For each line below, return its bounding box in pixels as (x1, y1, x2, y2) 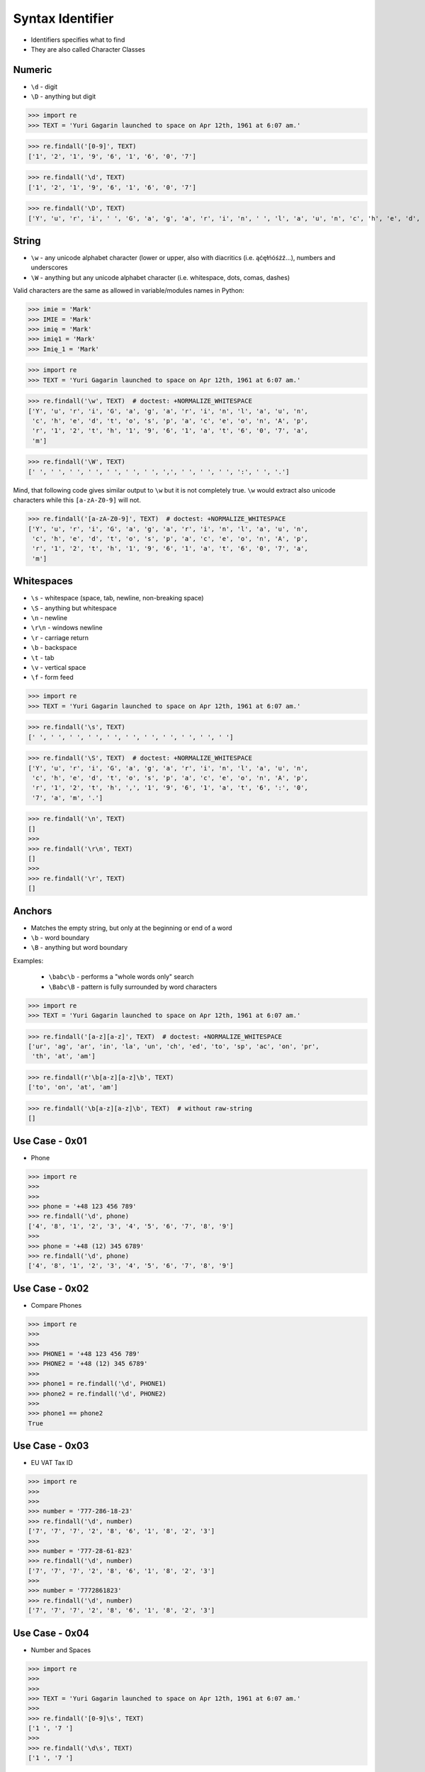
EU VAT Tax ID (30, 1459, 74, 1467)
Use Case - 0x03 (13, 1440, 89, 1452)
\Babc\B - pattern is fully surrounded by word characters (48, 982, 217, 991)
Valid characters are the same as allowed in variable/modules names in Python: (13, 286, 244, 295)
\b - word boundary (30, 933, 90, 942)
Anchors (13, 904, 52, 917)
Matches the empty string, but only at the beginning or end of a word (30, 924, 233, 932)
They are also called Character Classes (30, 45, 145, 53)
